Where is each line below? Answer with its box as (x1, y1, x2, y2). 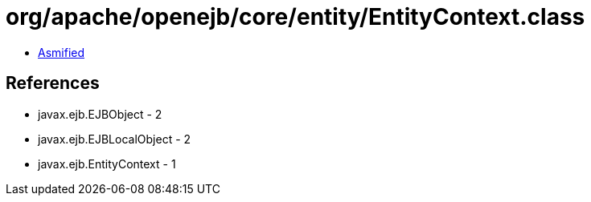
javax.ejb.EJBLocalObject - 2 (38, 131, 191, 146)
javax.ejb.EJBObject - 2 (38, 107, 162, 121)
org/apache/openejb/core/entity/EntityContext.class (6, 3, 585, 30)
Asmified (38, 45, 85, 59)
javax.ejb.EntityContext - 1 (38, 156, 176, 171)
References (6, 73, 100, 94)
